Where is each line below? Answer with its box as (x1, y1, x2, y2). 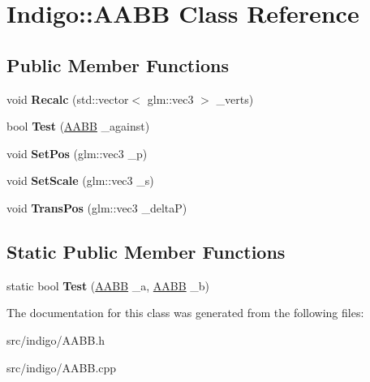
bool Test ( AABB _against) (6, 118, 150, 135)
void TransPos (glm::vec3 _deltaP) (6, 199, 187, 216)
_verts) (216, 90, 254, 107)
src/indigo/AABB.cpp (6, 358, 117, 376)
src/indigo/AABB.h (6, 331, 105, 348)
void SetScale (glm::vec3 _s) (6, 172, 154, 189)
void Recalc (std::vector (6, 90, 129, 107)
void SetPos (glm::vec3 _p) (6, 144, 148, 161)
